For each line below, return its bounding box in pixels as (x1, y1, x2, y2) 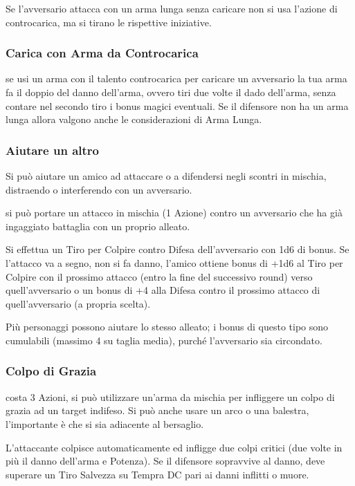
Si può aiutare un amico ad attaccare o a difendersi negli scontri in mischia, (6, 169, 327, 183)
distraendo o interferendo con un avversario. (6, 182, 192, 196)
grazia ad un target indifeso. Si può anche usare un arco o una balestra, (6, 403, 309, 418)
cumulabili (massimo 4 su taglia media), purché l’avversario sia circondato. (6, 333, 322, 347)
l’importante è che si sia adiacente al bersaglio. (6, 416, 204, 431)
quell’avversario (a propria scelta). (6, 296, 151, 310)
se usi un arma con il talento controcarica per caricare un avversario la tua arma (6, 71, 347, 86)
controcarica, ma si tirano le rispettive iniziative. (6, 15, 212, 29)
